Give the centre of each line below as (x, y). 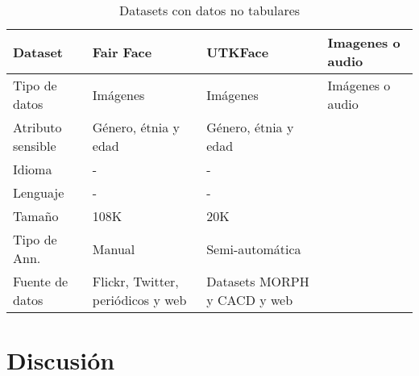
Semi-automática (254, 249)
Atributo (37, 127)
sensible (35, 146)
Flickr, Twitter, (135, 281)
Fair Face (122, 52)
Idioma (33, 169)
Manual (114, 249)
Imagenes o (364, 42)
